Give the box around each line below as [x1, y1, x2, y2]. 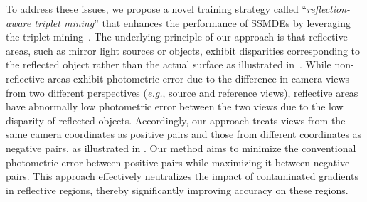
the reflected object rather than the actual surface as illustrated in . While [6, 57, 331, 72]
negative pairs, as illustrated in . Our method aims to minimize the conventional [6, 140, 356, 155]
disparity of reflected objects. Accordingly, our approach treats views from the [6, 112, 346, 127]
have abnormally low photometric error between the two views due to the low [6, 99, 344, 114]
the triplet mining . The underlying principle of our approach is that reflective [6, 29, 348, 44]
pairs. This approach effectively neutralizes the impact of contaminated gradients [6, 169, 358, 184]
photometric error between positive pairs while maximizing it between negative [6, 154, 350, 169]
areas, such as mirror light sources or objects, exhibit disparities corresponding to [6, 43, 361, 58]
